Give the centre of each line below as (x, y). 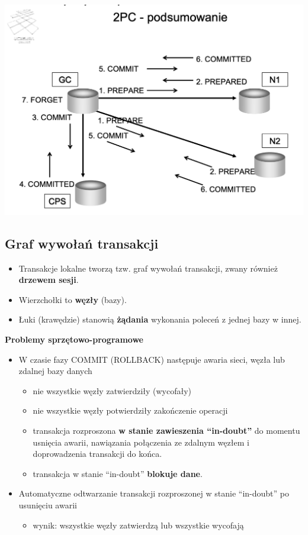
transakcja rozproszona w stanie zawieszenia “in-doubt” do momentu (166, 430)
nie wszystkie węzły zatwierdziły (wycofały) (112, 390)
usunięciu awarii (48, 505)
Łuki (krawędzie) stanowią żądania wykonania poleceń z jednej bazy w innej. (160, 319)
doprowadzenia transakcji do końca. (97, 454)
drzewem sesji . (49, 280)
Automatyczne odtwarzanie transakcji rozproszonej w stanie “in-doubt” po (154, 493)
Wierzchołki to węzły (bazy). (73, 299)
